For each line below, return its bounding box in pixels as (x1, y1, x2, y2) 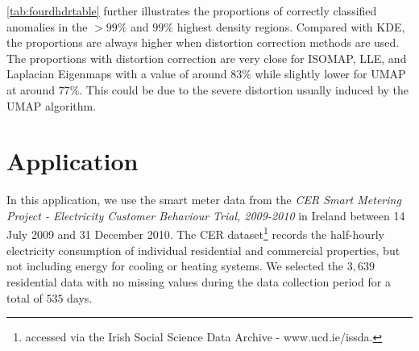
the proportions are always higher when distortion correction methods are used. (6, 34, 400, 51)
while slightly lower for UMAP (255, 65, 406, 82)
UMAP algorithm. (6, 97, 97, 114)
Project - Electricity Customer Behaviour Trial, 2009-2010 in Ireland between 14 (6, 207, 405, 224)
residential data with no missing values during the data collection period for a (6, 273, 391, 290)
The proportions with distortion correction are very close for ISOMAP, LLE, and (6, 49, 407, 66)
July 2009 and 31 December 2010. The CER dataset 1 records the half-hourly (6, 224, 384, 243)
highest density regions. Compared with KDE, (176, 18, 405, 35)
